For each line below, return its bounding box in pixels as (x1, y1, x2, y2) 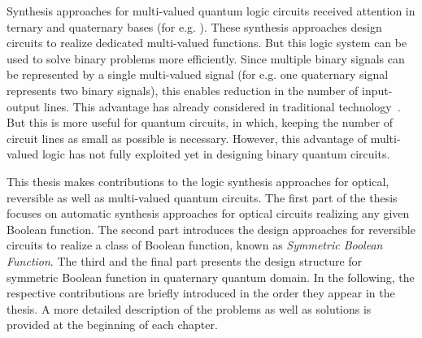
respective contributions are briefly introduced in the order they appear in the (7, 284, 395, 301)
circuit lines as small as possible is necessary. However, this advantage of (7, 129, 367, 146)
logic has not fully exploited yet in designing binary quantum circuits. (41, 145, 390, 162)
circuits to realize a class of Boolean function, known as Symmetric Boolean (7, 236, 383, 253)
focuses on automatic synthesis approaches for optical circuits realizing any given (7, 205, 410, 222)
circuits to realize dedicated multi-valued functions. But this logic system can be (7, 34, 407, 51)
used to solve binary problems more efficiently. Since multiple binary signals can (7, 50, 405, 67)
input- (361, 81, 393, 98)
